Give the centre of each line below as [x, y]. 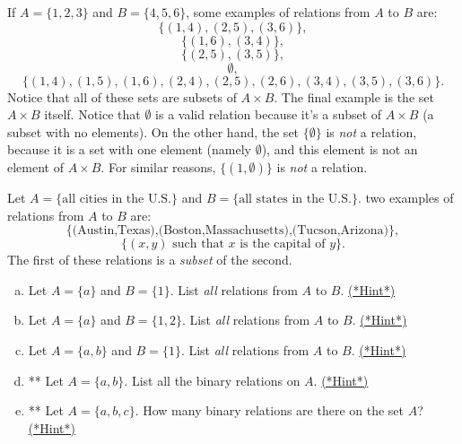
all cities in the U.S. [117, 199]
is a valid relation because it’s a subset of [269, 114]
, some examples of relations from [278, 12]
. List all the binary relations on [212, 380]
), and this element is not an [340, 149]
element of [35, 166]
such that [198, 244]
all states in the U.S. [295, 199]
